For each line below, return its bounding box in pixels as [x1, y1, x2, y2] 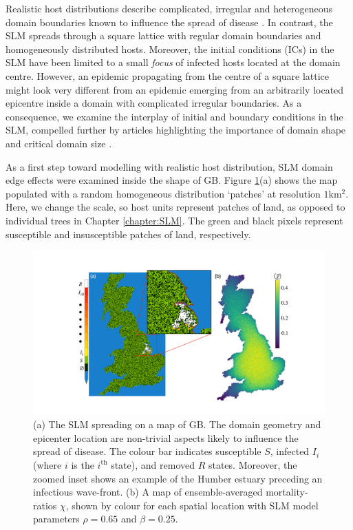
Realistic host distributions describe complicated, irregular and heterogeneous [6, 1, 332, 15]
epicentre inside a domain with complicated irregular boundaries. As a [6, 96, 302, 110]
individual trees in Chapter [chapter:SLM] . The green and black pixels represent [6, 213, 343, 227]
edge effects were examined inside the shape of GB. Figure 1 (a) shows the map [6, 173, 338, 187]
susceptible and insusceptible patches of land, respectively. [6, 226, 251, 241]
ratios [33, 498, 57, 512]
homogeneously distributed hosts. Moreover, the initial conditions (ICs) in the [6, 41, 334, 56]
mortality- [266, 485, 308, 499]
